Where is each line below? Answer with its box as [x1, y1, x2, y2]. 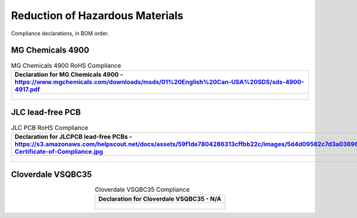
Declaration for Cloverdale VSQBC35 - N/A [98, 194, 221, 203]
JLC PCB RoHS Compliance [11, 123, 89, 132]
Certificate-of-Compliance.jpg [14, 147, 104, 155]
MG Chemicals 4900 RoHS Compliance [11, 61, 121, 70]
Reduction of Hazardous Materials [11, 9, 184, 22]
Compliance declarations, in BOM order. [11, 30, 109, 37]
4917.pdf [14, 85, 40, 94]
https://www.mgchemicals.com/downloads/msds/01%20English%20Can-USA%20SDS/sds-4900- [14, 77, 305, 86]
